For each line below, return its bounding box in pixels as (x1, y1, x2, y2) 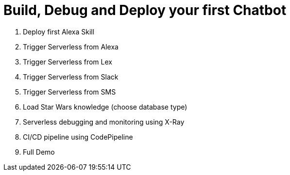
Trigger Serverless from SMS (23, 87, 116, 96)
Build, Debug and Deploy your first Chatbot (3, 2, 287, 18)
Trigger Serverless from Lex (23, 57, 112, 66)
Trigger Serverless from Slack (23, 72, 119, 81)
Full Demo (23, 147, 55, 156)
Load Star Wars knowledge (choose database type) (23, 102, 188, 111)
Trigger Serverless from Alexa (23, 42, 119, 51)
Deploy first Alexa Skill (23, 27, 95, 36)
